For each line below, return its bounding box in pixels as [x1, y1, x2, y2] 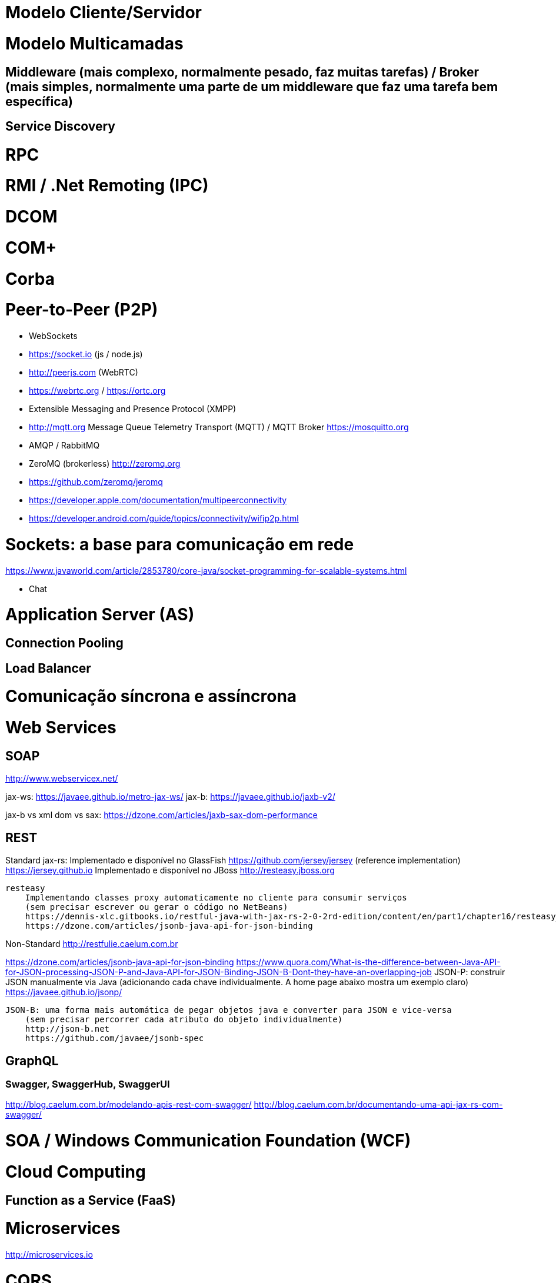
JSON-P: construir [434, 967, 505, 978]
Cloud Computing [5, 1161, 146, 1182]
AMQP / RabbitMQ [29, 440, 100, 451]
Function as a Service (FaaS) [5, 1192, 176, 1208]
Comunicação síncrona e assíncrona [5, 686, 297, 707]
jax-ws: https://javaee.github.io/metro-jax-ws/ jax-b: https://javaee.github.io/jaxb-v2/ [5, 792, 335, 802]
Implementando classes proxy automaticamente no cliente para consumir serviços [25, 893, 407, 903]
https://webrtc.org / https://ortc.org [29, 385, 166, 396]
